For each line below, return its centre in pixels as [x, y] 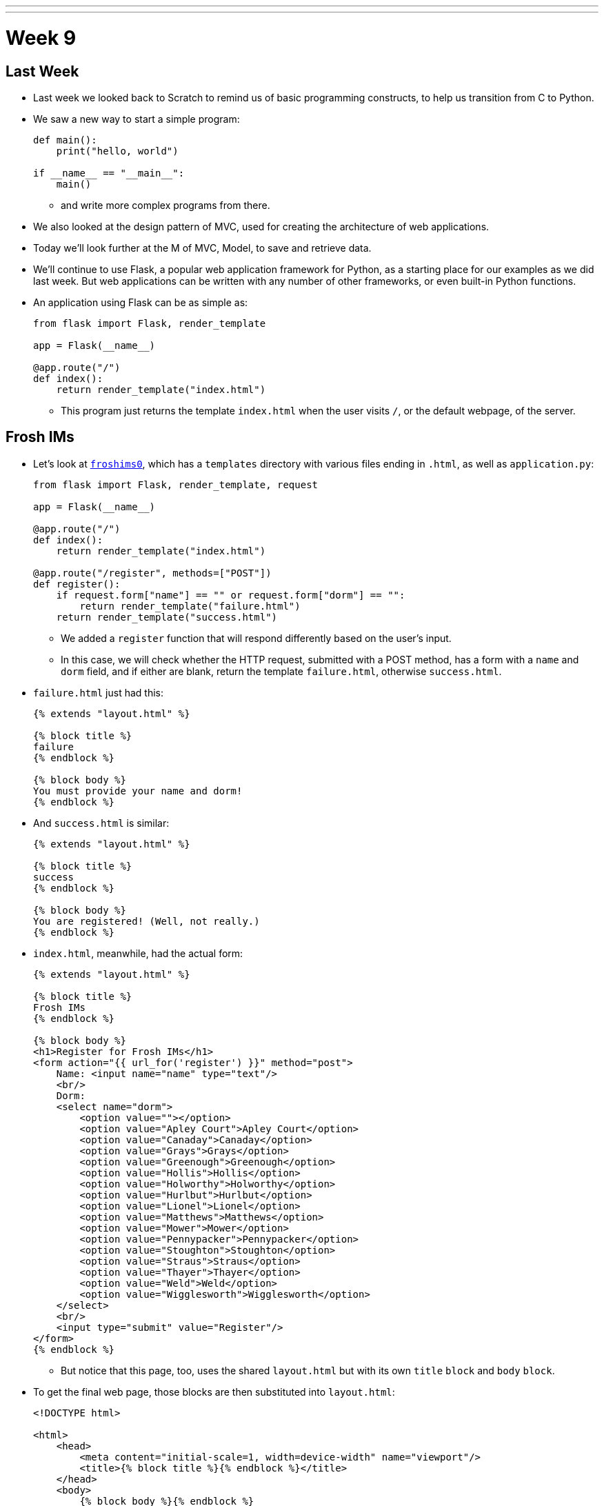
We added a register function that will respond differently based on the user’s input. [256, 638]
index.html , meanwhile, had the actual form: [138, 953]
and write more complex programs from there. [165, 205]
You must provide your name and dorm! [138, 791]
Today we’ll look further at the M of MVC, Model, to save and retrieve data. [202, 248]
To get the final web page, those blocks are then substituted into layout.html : [214, 1392]
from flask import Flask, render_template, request [176, 484]
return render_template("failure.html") [190, 606]
